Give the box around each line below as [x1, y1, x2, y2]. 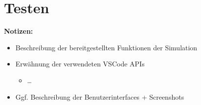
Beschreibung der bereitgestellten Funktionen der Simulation [15, 42, 198, 52]
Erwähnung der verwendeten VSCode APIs [15, 59, 145, 69]
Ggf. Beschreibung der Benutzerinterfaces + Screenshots [15, 91, 184, 102]
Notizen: [4, 26, 33, 36]
